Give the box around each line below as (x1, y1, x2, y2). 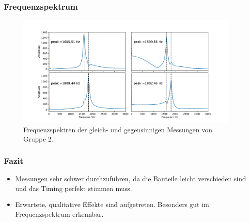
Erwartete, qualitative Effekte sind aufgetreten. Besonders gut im (15, 199, 209, 209)
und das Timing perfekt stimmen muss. (15, 183, 132, 193)
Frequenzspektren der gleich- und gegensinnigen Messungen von (23, 124, 212, 134)
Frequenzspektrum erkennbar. (15, 209, 104, 219)
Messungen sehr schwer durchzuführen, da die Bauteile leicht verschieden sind (15, 174, 246, 184)
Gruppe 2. (23, 134, 53, 144)
